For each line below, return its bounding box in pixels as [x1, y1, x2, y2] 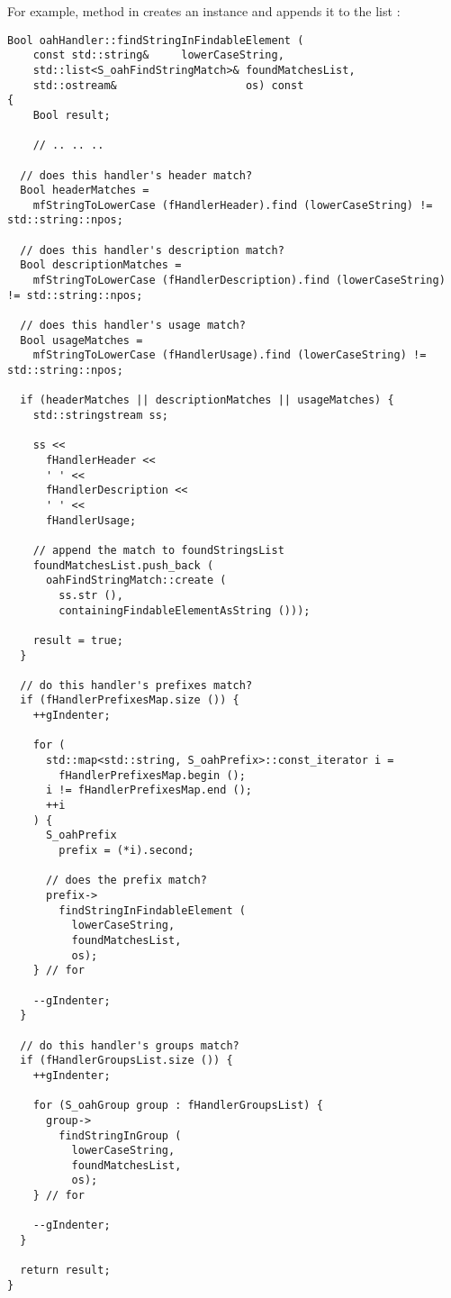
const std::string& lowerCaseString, [32, 49, 284, 62]
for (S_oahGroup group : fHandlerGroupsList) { [32, 1099, 323, 1112]
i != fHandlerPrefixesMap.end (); [45, 784, 253, 797]
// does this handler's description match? [20, 243, 284, 257]
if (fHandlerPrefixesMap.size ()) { [20, 694, 239, 707]
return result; [20, 1264, 111, 1277]
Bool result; [32, 108, 111, 122]
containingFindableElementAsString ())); [59, 604, 311, 617]
